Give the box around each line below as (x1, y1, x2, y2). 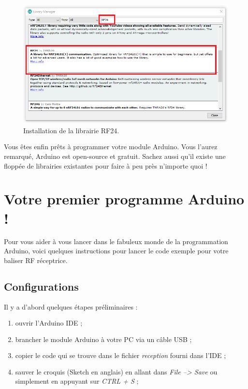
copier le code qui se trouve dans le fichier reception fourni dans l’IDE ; (15, 350, 226, 360)
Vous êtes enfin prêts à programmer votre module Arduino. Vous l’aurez (4, 141, 218, 152)
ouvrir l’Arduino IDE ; (15, 318, 83, 328)
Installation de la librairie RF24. (23, 125, 119, 135)
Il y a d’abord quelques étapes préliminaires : (4, 301, 138, 311)
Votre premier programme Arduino (4, 189, 245, 209)
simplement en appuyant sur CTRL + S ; (15, 376, 139, 386)
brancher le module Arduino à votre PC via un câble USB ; (15, 334, 192, 344)
